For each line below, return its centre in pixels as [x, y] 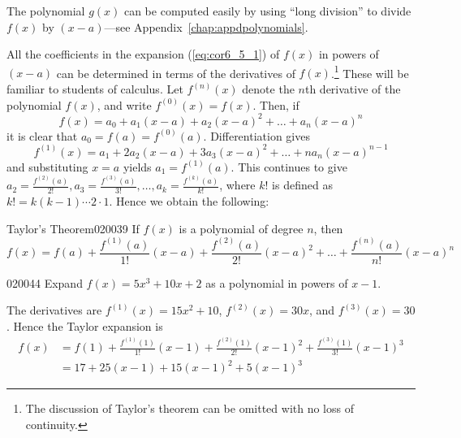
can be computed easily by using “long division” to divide [267, 11]
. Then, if [276, 104]
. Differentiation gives [256, 135]
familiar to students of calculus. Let [95, 89]
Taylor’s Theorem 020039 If [73, 228]
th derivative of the [353, 89]
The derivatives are [54, 310]
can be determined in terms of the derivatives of [176, 73]
